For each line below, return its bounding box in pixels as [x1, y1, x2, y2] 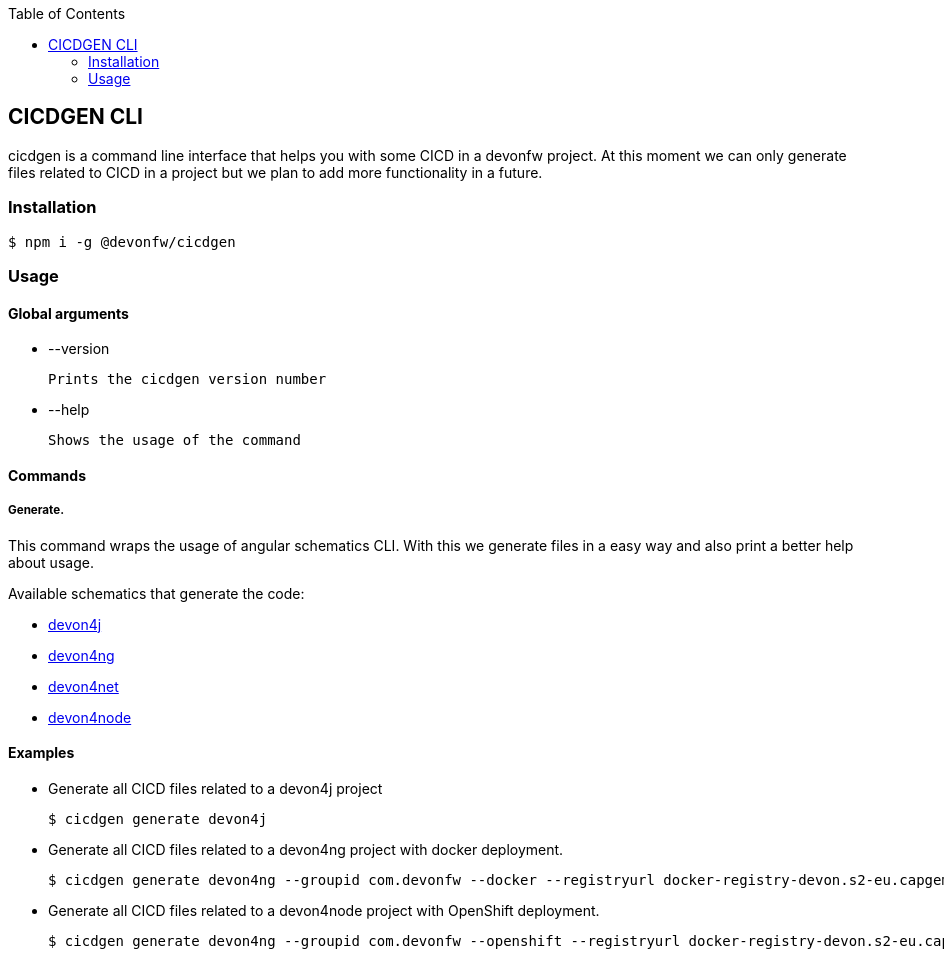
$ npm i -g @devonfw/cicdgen [8, 233, 236, 250]
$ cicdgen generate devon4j [48, 810, 268, 827]
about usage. [8, 553, 94, 571]
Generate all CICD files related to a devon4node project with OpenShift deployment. [48, 901, 600, 919]
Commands [8, 466, 87, 484]
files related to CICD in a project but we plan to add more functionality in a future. [8, 163, 543, 181]
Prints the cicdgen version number [48, 371, 327, 388]
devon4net [48, 677, 119, 695]
